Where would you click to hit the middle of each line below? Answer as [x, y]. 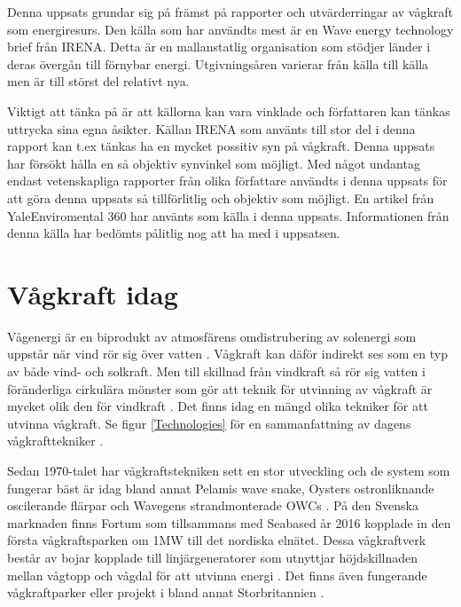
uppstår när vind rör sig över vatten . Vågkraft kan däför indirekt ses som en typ [227, 354]
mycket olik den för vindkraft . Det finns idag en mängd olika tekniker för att [218, 406]
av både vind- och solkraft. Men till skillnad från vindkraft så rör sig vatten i [216, 371]
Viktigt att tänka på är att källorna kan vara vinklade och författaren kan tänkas [229, 110]
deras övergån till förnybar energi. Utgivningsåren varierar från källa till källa [218, 63]
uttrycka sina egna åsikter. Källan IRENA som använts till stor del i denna [211, 128]
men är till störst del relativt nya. [98, 81]
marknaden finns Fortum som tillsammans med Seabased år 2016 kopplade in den [229, 522]
